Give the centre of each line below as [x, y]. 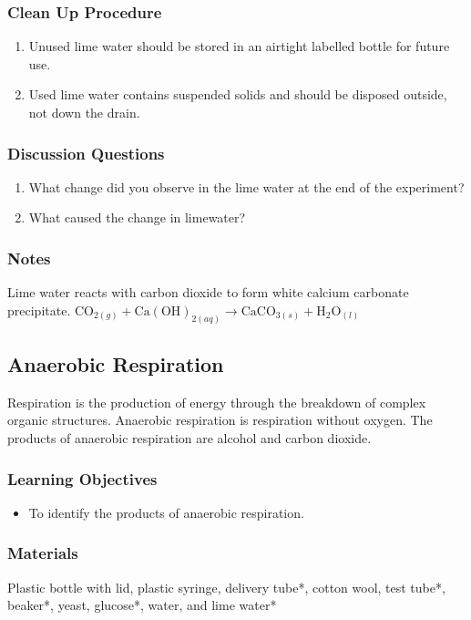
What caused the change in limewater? [137, 217]
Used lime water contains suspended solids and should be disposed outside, [238, 94]
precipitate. [39, 310]
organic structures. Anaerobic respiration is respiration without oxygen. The [220, 420]
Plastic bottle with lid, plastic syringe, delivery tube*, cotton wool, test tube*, [226, 587]
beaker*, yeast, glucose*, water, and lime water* [142, 605]
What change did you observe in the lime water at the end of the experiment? [246, 186]
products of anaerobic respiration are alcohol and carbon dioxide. [189, 438]
